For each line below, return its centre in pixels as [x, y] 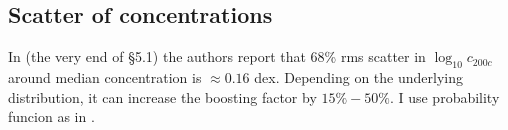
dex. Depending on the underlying [358, 77]
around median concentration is [105, 77]
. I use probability [444, 96]
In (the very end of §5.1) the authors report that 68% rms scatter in [217, 56]
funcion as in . [51, 116]
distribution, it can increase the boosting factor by [162, 96]
